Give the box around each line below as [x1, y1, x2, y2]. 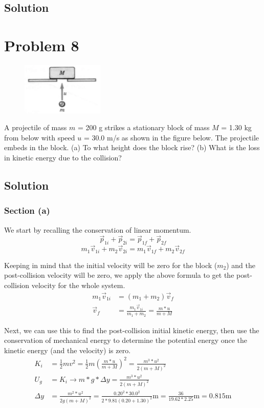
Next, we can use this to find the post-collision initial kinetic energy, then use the [4, 324, 259, 335]
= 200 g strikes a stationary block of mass [77, 122, 210, 133]
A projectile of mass [4, 122, 67, 133]
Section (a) [4, 204, 50, 217]
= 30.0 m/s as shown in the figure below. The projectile [83, 132, 259, 142]
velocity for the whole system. [31, 280, 125, 291]
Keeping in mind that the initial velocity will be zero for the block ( [4, 259, 217, 270]
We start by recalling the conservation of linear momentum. [4, 224, 191, 235]
